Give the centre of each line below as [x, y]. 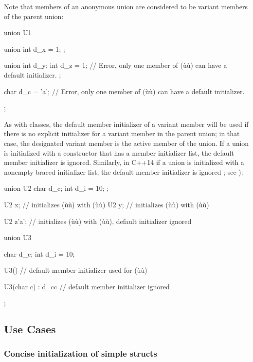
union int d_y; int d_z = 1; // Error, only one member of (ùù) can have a [116, 65]
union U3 [18, 237]
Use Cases [30, 329]
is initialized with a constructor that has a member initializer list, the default [119, 152]
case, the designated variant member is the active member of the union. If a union [126, 143]
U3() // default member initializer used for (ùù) [76, 270]
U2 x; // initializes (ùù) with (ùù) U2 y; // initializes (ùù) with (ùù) [107, 204]
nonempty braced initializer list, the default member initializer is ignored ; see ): [124, 171]
